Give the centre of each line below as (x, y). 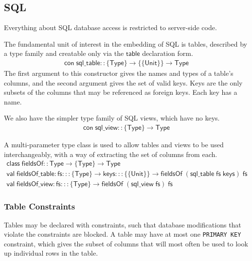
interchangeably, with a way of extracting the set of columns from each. (111, 154)
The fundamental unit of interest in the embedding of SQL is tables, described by (126, 43)
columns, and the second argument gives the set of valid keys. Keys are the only (123, 82)
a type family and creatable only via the (64, 53)
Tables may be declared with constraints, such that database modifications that (123, 224)
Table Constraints (40, 206)
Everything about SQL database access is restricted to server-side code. (110, 27)
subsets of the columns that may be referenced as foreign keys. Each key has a (121, 92)
